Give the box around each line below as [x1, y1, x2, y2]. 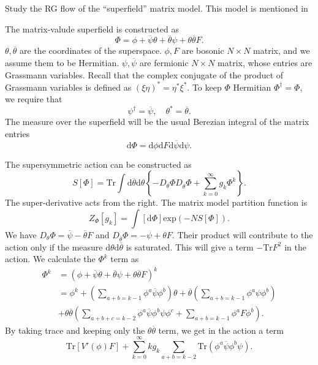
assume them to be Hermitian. [5, 56, 119, 69]
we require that [5, 92, 62, 105]
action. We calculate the [5, 252, 96, 265]
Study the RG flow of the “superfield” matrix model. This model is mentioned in [5, 2, 308, 14]
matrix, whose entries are [218, 56, 312, 69]
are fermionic [139, 56, 189, 69]
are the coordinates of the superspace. [20, 44, 162, 57]
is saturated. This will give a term [126, 240, 254, 253]
